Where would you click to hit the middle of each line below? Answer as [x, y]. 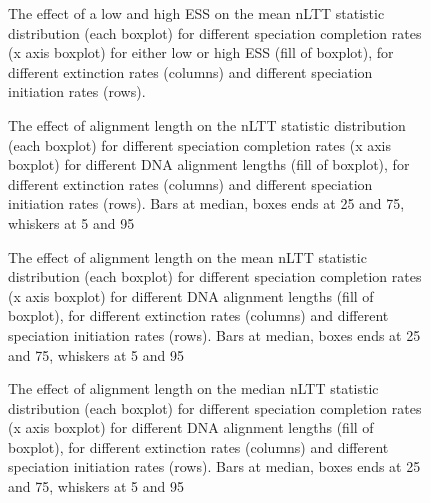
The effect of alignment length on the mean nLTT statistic [187, 256]
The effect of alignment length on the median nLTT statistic [193, 388]
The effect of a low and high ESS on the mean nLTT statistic [196, 13]
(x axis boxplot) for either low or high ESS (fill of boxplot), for [201, 52]
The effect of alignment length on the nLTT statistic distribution [207, 124]
